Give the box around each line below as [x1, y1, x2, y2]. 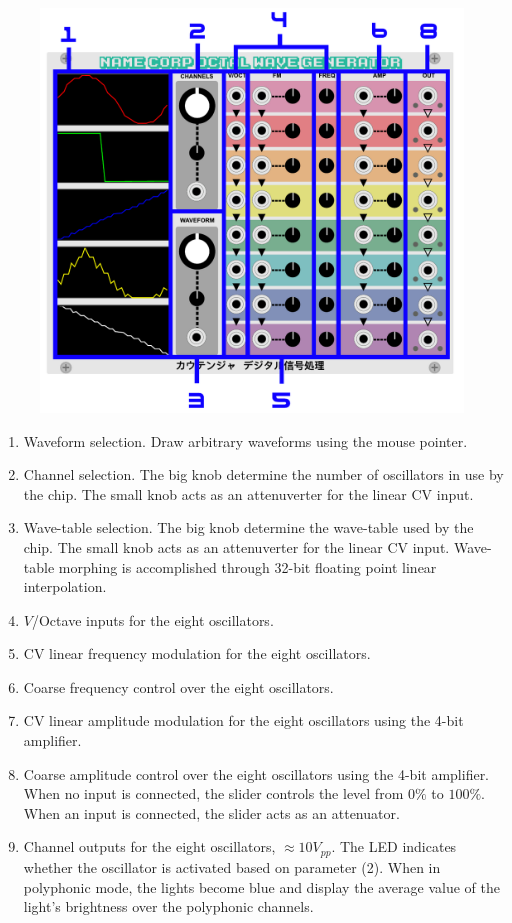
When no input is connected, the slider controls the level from [23, 783, 404, 804]
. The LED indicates [331, 836, 457, 857]
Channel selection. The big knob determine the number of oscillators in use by [23, 464, 504, 485]
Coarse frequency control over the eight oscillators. [23, 676, 334, 697]
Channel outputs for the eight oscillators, [23, 836, 276, 857]
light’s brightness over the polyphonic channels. [23, 896, 314, 917]
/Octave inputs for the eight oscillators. [31, 609, 274, 630]
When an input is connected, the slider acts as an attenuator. [23, 802, 400, 823]
